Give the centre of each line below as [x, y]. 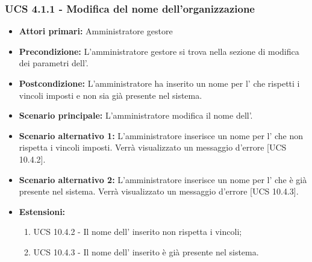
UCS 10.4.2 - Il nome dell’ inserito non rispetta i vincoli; [138, 232]
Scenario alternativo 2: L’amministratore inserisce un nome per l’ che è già [163, 179]
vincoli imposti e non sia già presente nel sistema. [111, 95]
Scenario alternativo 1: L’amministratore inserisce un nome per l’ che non [161, 135]
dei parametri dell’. [54, 63]
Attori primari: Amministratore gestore [96, 31]
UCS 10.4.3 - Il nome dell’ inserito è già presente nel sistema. [146, 251]
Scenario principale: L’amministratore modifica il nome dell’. [136, 115]
